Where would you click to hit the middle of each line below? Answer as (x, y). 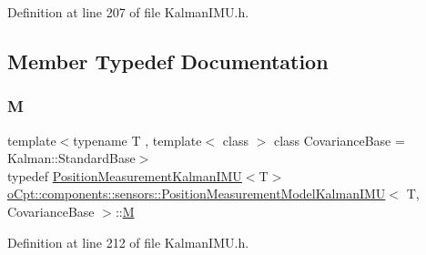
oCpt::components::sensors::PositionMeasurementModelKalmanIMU (197, 194)
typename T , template (137, 140)
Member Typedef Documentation (168, 61)
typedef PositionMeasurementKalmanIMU (125, 175)
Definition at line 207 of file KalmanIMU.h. (128, 12)
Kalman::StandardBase (71, 158)
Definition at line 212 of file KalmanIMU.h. (128, 242)
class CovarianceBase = (339, 140)
